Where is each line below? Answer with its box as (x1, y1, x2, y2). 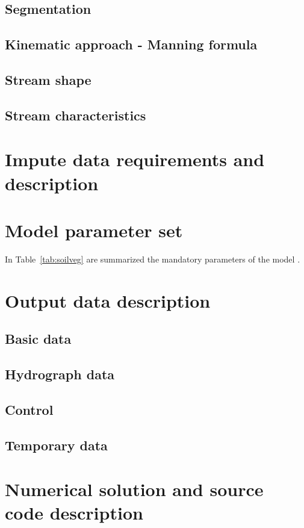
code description (5, 500, 143, 525)
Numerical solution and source (5, 477, 264, 502)
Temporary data (5, 435, 108, 454)
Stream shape (5, 70, 92, 89)
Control (5, 400, 54, 418)
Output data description (5, 288, 211, 312)
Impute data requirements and (5, 147, 265, 172)
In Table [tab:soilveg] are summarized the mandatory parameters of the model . (5, 252, 300, 265)
